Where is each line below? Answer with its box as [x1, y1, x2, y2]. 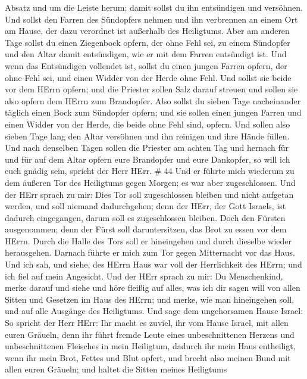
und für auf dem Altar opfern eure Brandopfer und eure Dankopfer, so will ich [5, 153, 290, 165]
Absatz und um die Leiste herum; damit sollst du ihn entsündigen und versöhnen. [5, 1, 303, 13]
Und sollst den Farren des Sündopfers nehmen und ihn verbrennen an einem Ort [5, 13, 298, 25]
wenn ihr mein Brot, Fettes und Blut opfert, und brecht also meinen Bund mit [5, 351, 291, 364]
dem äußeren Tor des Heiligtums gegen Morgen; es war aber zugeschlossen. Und [5, 176, 296, 188]
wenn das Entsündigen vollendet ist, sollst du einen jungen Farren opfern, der [5, 59, 287, 72]
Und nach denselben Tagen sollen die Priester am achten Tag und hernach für [5, 141, 289, 154]
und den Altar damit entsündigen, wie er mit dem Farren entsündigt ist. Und [5, 48, 287, 60]
